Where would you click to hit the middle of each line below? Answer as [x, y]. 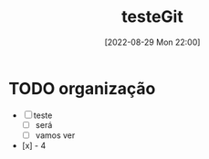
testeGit [152, 17]
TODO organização [82, 88]
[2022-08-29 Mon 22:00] [152, 42]
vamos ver [55, 135]
